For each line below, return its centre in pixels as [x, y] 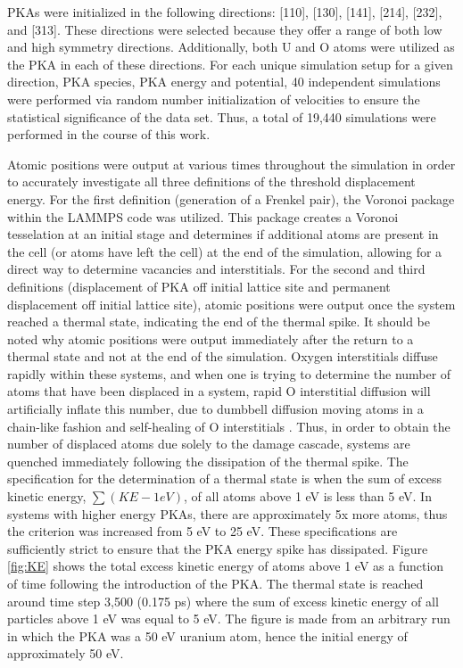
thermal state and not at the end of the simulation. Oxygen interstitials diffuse [223, 356]
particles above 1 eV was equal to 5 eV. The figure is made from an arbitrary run [229, 619]
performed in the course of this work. [109, 134]
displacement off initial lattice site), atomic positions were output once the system [231, 304]
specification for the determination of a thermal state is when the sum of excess [225, 478]
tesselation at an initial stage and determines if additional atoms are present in [223, 234]
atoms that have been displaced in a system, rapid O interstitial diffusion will [219, 391]
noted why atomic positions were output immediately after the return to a [211, 338]
